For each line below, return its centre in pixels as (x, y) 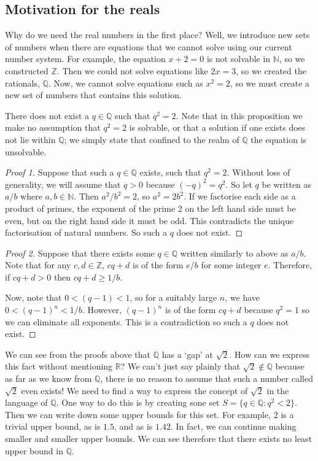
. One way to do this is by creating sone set (138, 402)
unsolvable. (26, 151)
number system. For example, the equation (85, 59)
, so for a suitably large (173, 297)
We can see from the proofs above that (78, 354)
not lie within (30, 139)
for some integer (231, 265)
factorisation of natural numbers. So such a (86, 232)
